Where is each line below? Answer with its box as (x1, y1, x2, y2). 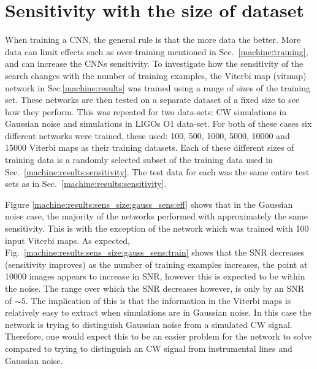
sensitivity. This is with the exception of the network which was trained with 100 (5, 222, 309, 235)
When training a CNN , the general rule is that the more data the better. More (5, 33, 301, 46)
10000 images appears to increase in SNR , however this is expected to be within (5, 270, 305, 283)
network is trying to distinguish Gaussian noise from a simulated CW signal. (5, 318, 292, 330)
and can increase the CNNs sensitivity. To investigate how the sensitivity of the (5, 57, 304, 70)
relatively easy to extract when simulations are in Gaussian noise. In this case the (5, 306, 311, 319)
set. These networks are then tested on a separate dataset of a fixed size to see (5, 93, 300, 106)
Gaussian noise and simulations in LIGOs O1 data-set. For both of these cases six (5, 117, 312, 130)
